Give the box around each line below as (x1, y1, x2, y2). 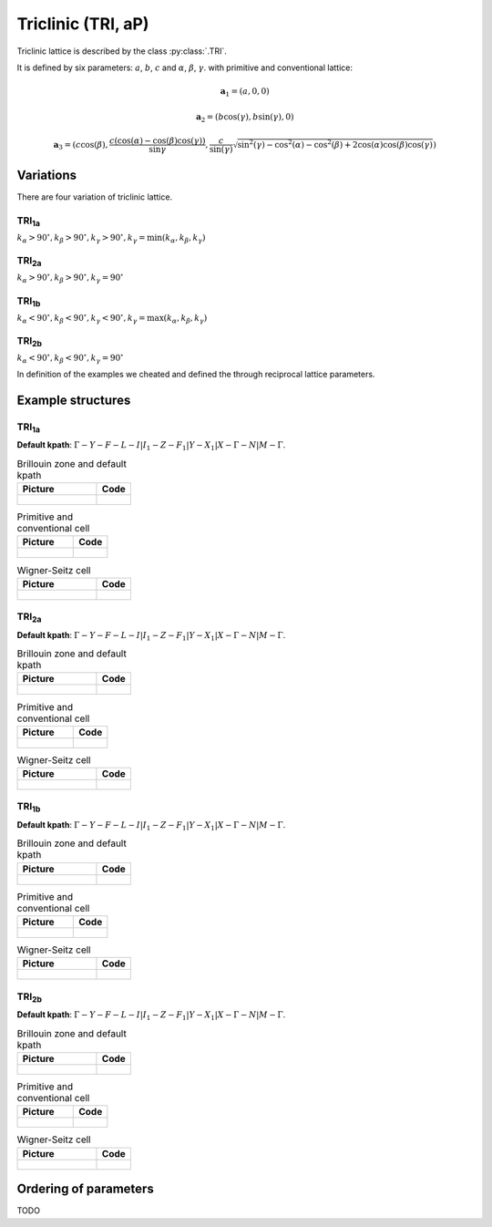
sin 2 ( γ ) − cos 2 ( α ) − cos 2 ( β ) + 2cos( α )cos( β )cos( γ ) (237, 138, 433, 150)
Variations (16, 167, 77, 182)
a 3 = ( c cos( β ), (53, 139, 108, 152)
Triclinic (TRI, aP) (16, 14, 149, 34)
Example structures (16, 392, 131, 407)
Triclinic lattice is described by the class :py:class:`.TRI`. (16, 46, 227, 57)
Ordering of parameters (16, 1181, 154, 1197)
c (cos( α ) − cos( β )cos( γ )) (109, 136, 206, 146)
